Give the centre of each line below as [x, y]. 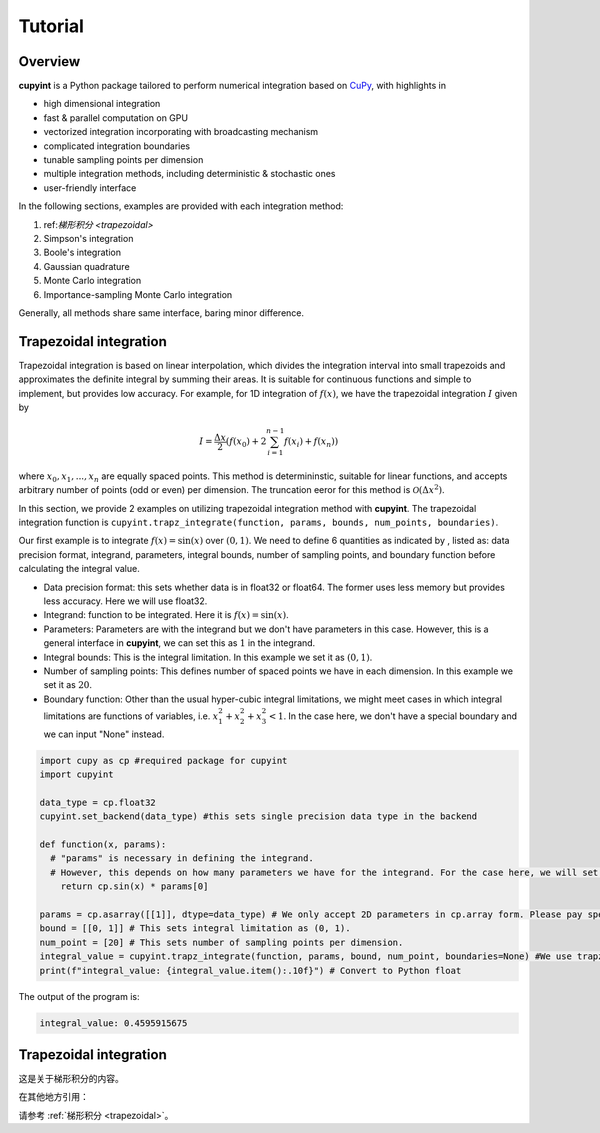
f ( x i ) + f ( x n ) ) [311, 442]
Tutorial [51, 26]
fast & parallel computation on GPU [116, 117]
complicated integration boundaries [116, 146]
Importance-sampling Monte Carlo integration [138, 294]
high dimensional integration [102, 104]
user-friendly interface [90, 187]
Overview [49, 61]
